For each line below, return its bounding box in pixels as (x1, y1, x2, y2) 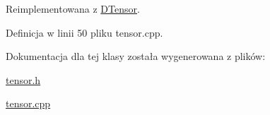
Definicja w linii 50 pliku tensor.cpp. (6, 25, 163, 40)
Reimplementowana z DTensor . (6, 1, 140, 16)
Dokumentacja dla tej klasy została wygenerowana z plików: (6, 49, 266, 63)
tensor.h (6, 72, 41, 87)
